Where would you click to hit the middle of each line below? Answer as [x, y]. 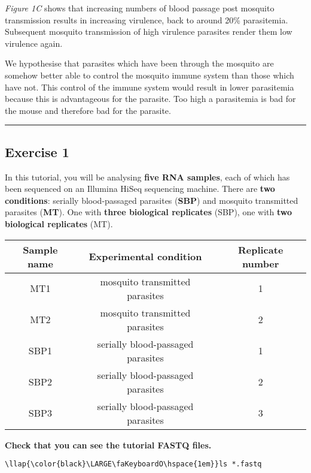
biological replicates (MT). [59, 223]
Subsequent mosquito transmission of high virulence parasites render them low [149, 31]
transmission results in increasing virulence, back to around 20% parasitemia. [147, 19]
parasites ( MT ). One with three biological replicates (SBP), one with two [148, 212]
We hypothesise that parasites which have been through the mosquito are [139, 63]
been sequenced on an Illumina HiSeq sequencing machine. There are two [140, 189]
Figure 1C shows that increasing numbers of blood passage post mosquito [140, 8]
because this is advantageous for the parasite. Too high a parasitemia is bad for [150, 99]
